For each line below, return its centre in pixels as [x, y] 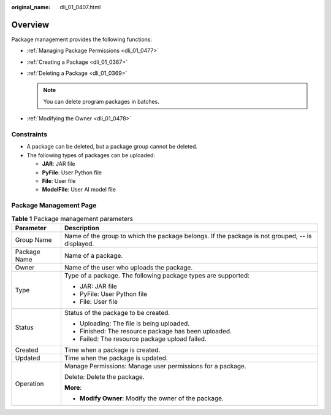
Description [82, 228]
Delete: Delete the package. [105, 376]
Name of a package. [94, 255]
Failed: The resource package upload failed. [143, 339]
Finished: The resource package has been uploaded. [156, 331]
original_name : [31, 7]
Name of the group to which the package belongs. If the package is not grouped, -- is [188, 236]
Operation [29, 384]
